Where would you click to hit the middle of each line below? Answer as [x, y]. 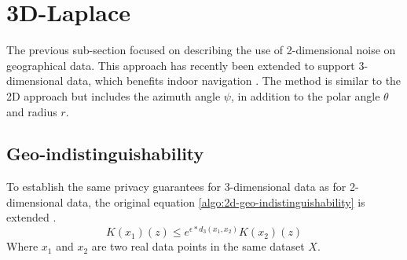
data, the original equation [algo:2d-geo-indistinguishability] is [216, 201]
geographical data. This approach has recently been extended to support [181, 65]
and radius [32, 111]
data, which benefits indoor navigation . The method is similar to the [234, 81]
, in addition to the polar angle [305, 95]
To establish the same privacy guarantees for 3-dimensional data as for [176, 187]
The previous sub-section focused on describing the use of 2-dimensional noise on [201, 50]
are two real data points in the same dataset [198, 246]
